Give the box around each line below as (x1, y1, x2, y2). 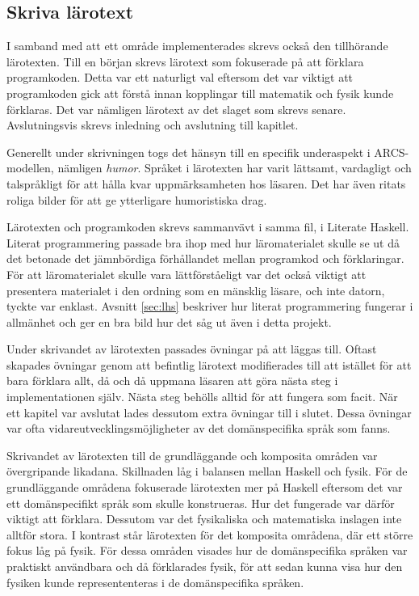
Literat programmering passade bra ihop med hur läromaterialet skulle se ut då (6, 234, 400, 251)
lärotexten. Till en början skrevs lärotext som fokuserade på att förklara (6, 53, 364, 70)
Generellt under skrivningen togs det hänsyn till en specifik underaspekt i (6, 143, 371, 160)
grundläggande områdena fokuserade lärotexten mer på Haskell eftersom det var (6, 479, 403, 496)
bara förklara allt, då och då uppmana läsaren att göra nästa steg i (6, 372, 338, 389)
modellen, (6, 159, 54, 176)
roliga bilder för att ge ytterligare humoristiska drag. (6, 191, 267, 208)
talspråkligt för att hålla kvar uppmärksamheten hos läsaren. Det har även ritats (6, 175, 406, 192)
